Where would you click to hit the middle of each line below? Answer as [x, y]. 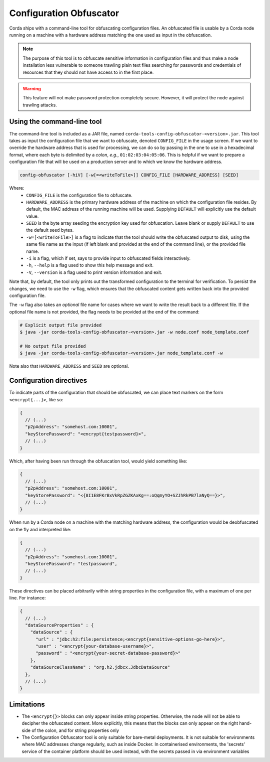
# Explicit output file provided [61, 325]
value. [32, 216]
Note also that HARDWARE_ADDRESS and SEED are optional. [69, 366]
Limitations [27, 704]
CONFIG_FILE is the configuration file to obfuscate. [79, 195]
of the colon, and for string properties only [75, 730]
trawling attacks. [40, 105]
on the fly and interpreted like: [40, 529]
